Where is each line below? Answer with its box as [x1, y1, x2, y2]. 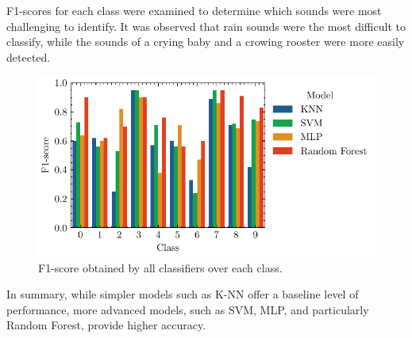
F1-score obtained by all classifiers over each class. [38, 259, 283, 275]
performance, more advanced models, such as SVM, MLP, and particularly [6, 301, 369, 317]
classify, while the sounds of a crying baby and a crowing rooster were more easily [6, 33, 405, 50]
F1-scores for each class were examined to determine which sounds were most [6, 2, 382, 18]
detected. [6, 48, 51, 65]
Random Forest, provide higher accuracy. [6, 317, 206, 333]
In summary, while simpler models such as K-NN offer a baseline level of [6, 286, 359, 302]
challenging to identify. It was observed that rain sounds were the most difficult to [6, 17, 406, 34]
